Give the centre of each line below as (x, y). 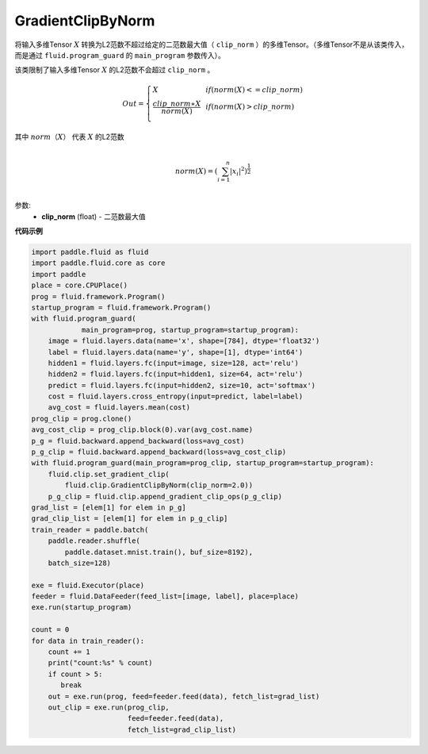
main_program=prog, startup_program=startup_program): (190, 330)
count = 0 (50, 630)
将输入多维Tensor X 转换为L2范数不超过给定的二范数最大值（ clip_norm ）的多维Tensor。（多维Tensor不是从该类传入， (212, 44)
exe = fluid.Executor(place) (88, 585)
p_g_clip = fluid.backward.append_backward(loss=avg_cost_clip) (159, 452)
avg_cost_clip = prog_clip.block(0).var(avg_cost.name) (142, 430)
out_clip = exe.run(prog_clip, (109, 708)
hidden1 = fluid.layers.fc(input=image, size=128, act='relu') (174, 363)
